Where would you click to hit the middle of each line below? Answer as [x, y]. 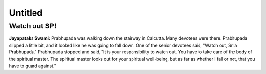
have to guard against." [33, 66]
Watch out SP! [33, 26]
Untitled [26, 13]
